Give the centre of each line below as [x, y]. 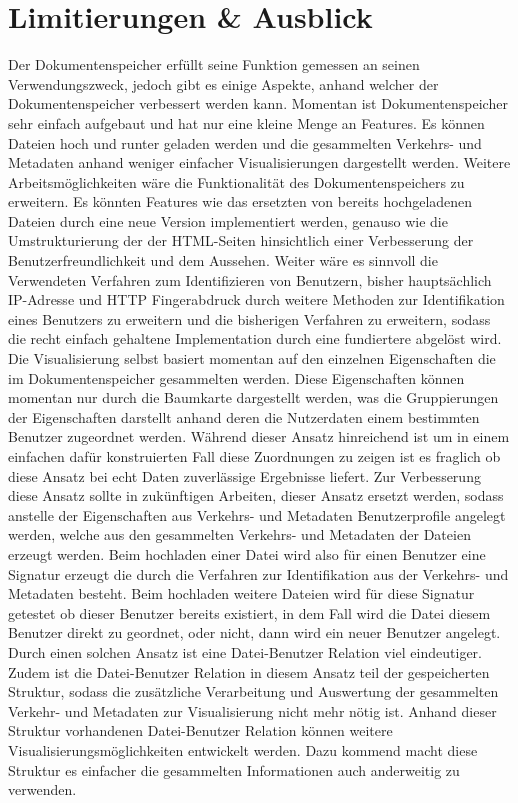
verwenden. [42, 789]
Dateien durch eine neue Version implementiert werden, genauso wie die [228, 220]
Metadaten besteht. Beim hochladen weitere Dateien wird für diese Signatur [241, 593]
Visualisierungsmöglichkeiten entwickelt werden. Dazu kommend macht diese [243, 749]
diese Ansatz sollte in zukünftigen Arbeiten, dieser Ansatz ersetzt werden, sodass [256, 495]
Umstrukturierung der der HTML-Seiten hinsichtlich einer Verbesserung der [241, 240]
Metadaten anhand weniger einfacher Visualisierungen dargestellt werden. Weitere [259, 162]
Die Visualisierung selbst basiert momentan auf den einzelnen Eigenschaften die [252, 358]
